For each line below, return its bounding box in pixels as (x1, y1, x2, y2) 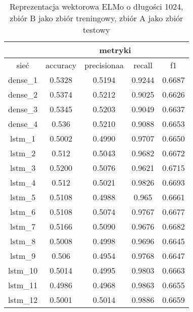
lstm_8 (10, 235, 36, 247)
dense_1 (8, 74, 38, 85)
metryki (99, 44, 131, 56)
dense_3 (8, 103, 38, 115)
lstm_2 (10, 147, 36, 159)
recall (133, 59, 153, 71)
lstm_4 (10, 176, 36, 188)
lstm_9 (10, 250, 36, 261)
